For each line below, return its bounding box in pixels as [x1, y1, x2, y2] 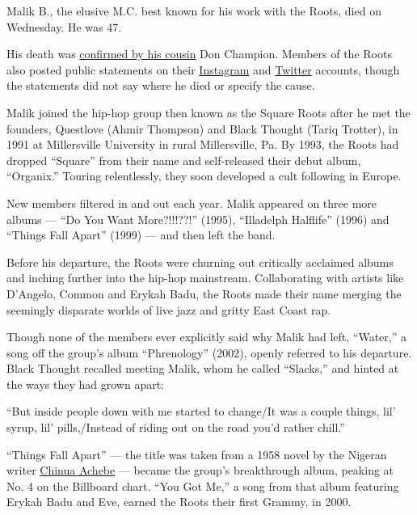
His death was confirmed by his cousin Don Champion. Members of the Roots [6, 45, 392, 62]
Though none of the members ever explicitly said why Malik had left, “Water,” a [6, 328, 406, 345]
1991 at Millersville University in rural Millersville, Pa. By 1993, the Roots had [6, 136, 399, 153]
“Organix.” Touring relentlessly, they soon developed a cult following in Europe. [6, 167, 402, 184]
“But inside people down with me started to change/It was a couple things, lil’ [6, 403, 396, 420]
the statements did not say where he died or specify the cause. [6, 77, 315, 94]
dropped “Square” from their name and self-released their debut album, [6, 151, 361, 168]
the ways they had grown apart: [6, 375, 164, 392]
